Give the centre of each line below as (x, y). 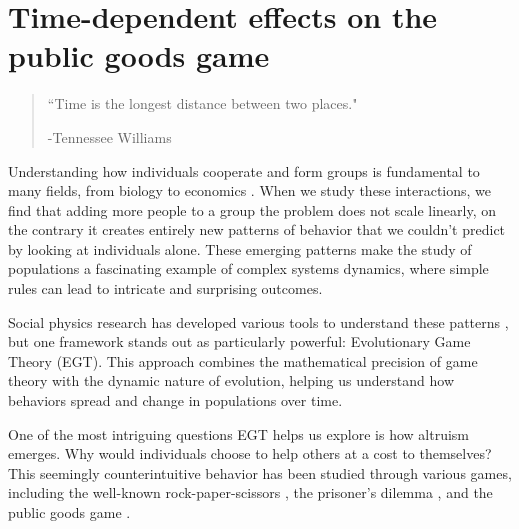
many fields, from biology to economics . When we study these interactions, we (250, 190)
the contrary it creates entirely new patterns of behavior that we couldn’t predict (257, 229)
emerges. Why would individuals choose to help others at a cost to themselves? (250, 453)
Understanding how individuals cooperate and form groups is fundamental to (244, 170)
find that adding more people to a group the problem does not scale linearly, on (252, 209)
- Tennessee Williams (109, 136)
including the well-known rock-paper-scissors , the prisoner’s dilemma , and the (250, 492)
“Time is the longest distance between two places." (202, 103)
